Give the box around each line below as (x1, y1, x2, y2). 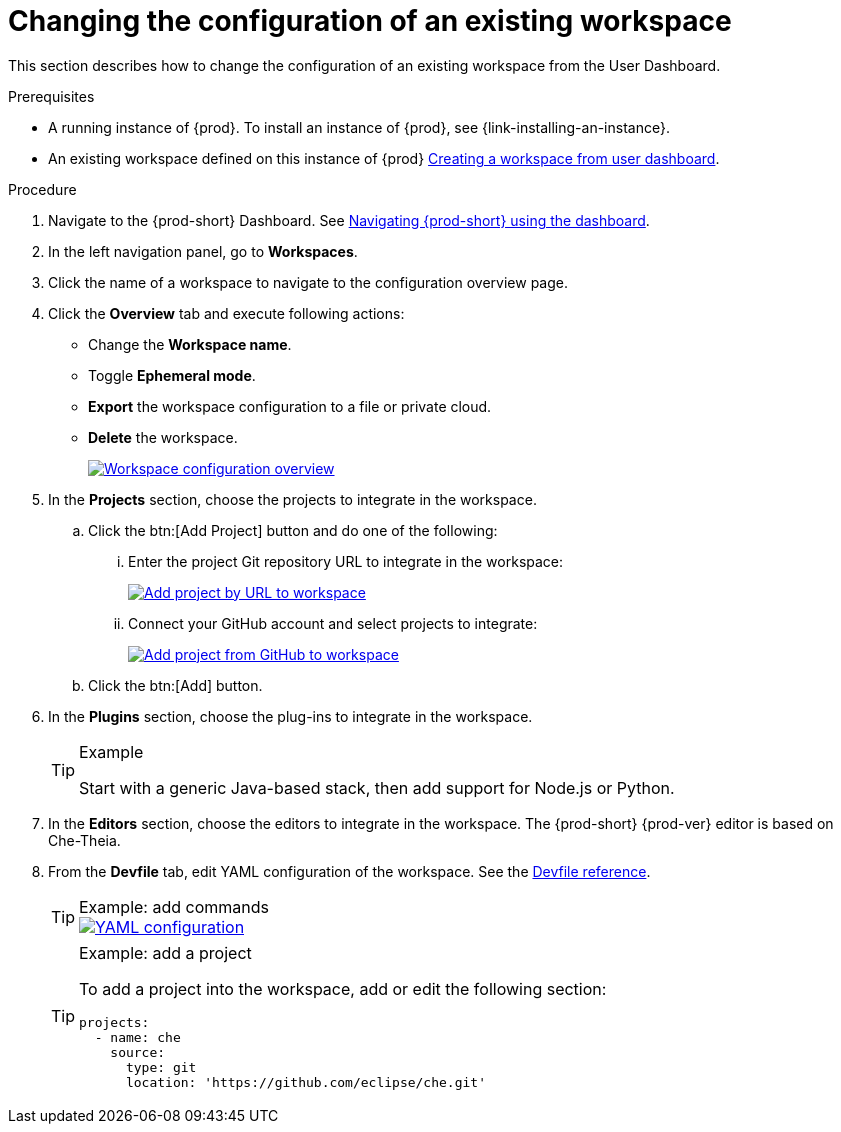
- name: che (94, 1029, 181, 1045)
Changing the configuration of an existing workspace (8, 4, 732, 38)
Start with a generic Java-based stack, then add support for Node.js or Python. (79, 777, 675, 798)
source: (110, 1044, 166, 1060)
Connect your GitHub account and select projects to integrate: (128, 614, 538, 632)
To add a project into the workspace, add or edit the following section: (79, 978, 607, 999)
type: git (125, 1059, 197, 1075)
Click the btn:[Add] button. (88, 676, 263, 694)
